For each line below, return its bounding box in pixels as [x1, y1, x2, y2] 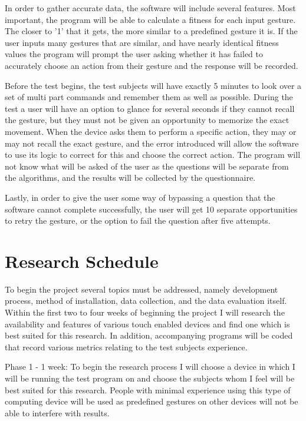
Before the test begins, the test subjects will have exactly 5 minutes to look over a [5, 79, 302, 91]
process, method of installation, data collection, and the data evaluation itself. [5, 294, 287, 307]
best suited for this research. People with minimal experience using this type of [5, 383, 291, 396]
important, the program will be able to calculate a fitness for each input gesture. [5, 13, 296, 25]
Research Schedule [5, 248, 159, 273]
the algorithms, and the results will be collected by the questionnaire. [5, 171, 256, 184]
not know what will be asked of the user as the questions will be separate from [5, 160, 289, 172]
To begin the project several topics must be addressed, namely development [5, 283, 278, 295]
